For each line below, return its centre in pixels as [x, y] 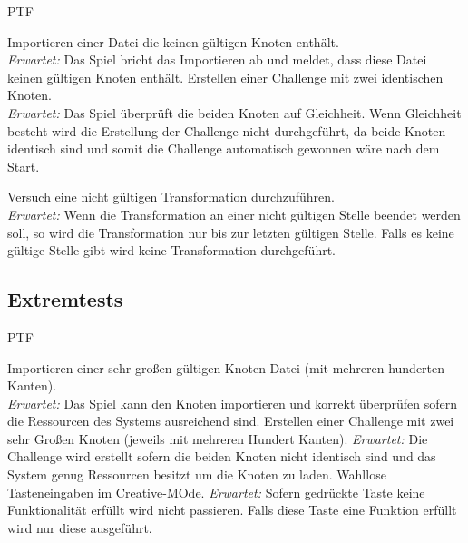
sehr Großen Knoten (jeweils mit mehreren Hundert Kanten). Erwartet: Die [218, 438]
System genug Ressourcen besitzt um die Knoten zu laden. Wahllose [197, 474]
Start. [24, 166]
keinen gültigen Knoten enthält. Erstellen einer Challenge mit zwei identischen [225, 77]
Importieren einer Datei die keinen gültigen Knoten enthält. [173, 41]
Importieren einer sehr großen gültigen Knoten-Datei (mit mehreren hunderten [226, 367]
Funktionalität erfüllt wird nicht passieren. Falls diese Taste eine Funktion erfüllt [232, 510]
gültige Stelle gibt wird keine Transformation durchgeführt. [171, 250]
